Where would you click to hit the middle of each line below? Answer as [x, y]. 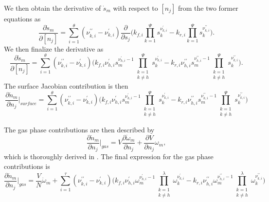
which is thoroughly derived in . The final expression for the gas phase [109, 156]
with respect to [135, 8]
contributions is [27, 166]
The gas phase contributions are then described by [79, 130]
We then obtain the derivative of [53, 8]
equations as [22, 18]
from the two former [208, 8]
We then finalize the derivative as [54, 48]
